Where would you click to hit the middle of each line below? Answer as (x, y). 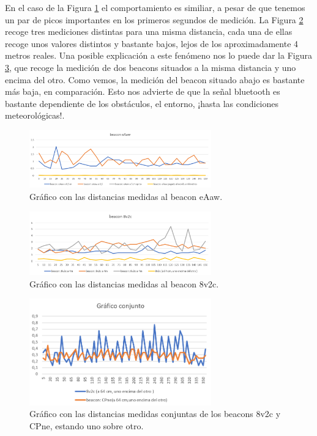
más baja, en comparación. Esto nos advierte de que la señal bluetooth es (143, 91)
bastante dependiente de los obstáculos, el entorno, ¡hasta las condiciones (142, 103)
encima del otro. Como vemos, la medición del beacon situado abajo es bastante (155, 79)
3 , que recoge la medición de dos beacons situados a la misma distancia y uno (151, 67)
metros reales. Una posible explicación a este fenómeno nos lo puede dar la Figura (158, 55)
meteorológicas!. (35, 115)
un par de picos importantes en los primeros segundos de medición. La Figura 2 (154, 19)
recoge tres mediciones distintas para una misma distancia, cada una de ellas (149, 31)
